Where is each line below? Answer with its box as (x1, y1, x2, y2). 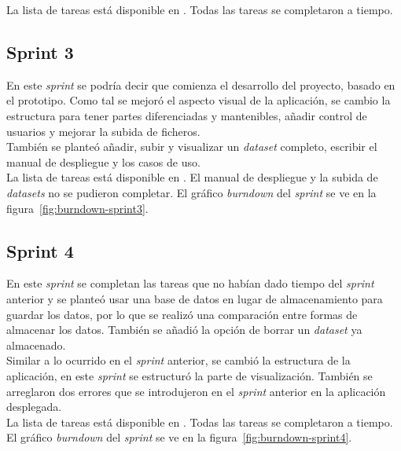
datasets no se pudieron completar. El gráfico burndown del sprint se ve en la (6, 184, 377, 200)
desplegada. (6, 398, 62, 415)
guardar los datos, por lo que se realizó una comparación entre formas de (6, 306, 358, 322)
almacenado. (6, 336, 66, 353)
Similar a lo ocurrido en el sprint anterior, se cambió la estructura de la (6, 352, 351, 368)
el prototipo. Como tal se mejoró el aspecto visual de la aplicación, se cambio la (6, 92, 391, 108)
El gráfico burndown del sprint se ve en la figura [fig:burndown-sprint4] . (6, 429, 352, 445)
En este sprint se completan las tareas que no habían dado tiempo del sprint (6, 275, 374, 291)
